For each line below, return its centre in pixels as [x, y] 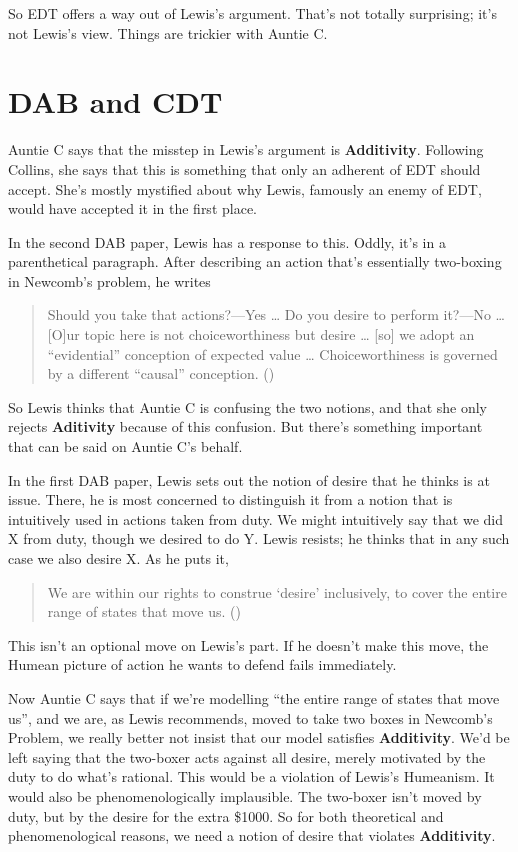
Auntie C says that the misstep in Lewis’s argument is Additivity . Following [246, 149]
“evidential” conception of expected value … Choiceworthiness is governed [272, 353]
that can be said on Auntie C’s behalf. [125, 446]
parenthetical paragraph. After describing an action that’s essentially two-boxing [255, 261]
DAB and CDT [115, 101]
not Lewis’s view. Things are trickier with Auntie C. [168, 32]
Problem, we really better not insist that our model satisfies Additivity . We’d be [259, 737]
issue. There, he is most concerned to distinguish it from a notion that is [230, 499]
